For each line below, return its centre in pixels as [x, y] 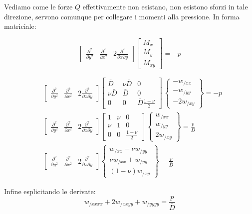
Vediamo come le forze [38, 6]
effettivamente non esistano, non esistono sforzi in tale [165, 6]
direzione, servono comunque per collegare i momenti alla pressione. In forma [122, 16]
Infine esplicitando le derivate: [50, 191]
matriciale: [20, 26]
